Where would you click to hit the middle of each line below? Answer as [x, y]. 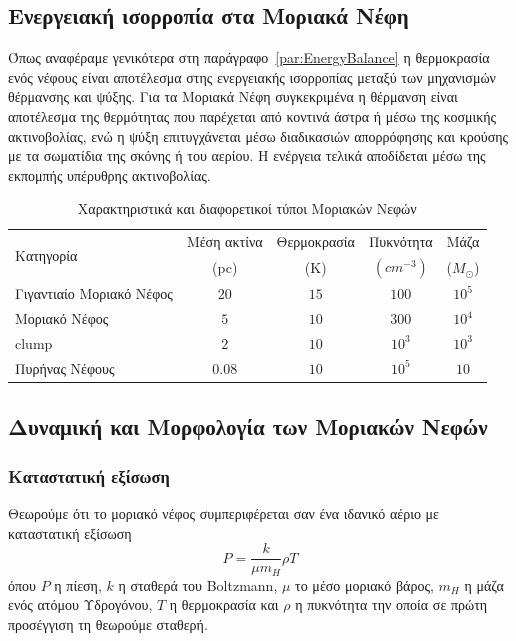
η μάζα [484, 584]
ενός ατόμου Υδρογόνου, [80, 604]
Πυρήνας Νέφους [65, 367]
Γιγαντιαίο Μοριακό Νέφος [94, 293]
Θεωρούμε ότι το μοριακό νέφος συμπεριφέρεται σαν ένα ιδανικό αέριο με [223, 512]
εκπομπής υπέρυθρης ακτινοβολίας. [109, 174]
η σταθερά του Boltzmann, [198, 584]
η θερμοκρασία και [224, 604]
